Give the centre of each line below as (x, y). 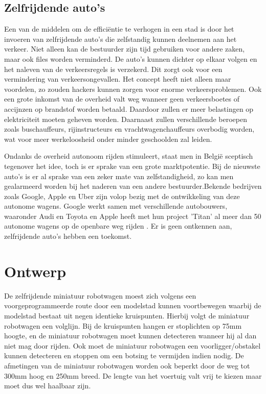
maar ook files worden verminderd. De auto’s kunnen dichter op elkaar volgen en (131, 58)
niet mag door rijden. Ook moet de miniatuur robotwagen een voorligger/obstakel (132, 345)
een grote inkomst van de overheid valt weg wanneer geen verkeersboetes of (122, 99)
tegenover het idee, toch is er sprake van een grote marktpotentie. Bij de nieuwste (132, 166)
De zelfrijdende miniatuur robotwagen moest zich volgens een (100, 295)
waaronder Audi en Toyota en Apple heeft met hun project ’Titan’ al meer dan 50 (133, 216)
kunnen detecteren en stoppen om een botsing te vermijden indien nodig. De (124, 355)
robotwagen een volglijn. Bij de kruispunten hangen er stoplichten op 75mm (123, 325)
